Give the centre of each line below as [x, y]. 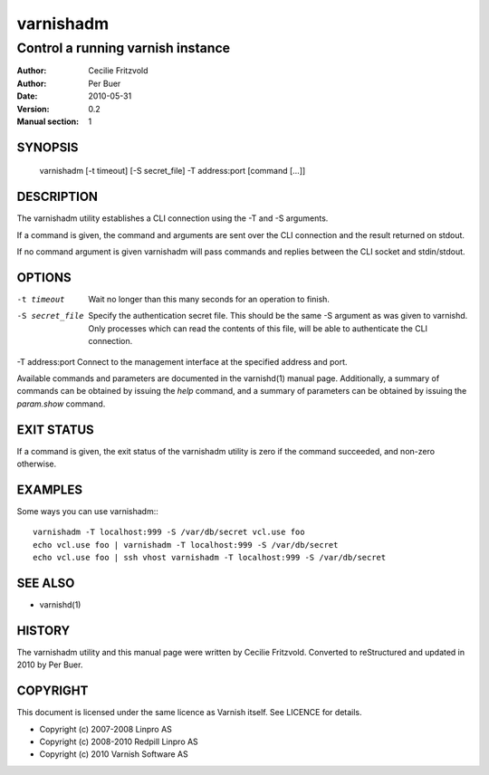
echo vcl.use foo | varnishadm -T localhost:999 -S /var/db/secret [186, 545]
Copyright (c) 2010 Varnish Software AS [114, 754]
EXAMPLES [50, 489]
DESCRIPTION [58, 197]
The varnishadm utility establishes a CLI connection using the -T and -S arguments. [173, 218]
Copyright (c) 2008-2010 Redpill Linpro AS [119, 742]
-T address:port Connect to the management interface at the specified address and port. [182, 361]
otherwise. [37, 464]
